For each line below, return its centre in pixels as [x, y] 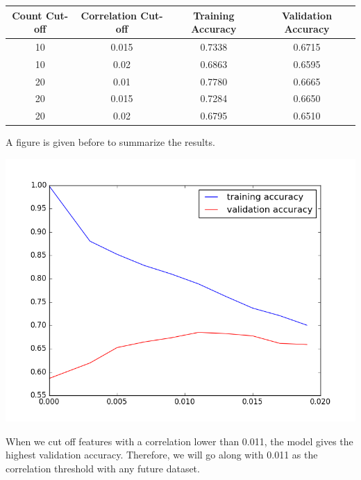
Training [214, 15]
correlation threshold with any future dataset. [103, 468]
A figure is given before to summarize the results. [110, 142]
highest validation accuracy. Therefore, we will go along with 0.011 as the [162, 455]
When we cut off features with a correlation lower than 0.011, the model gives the [179, 441]
